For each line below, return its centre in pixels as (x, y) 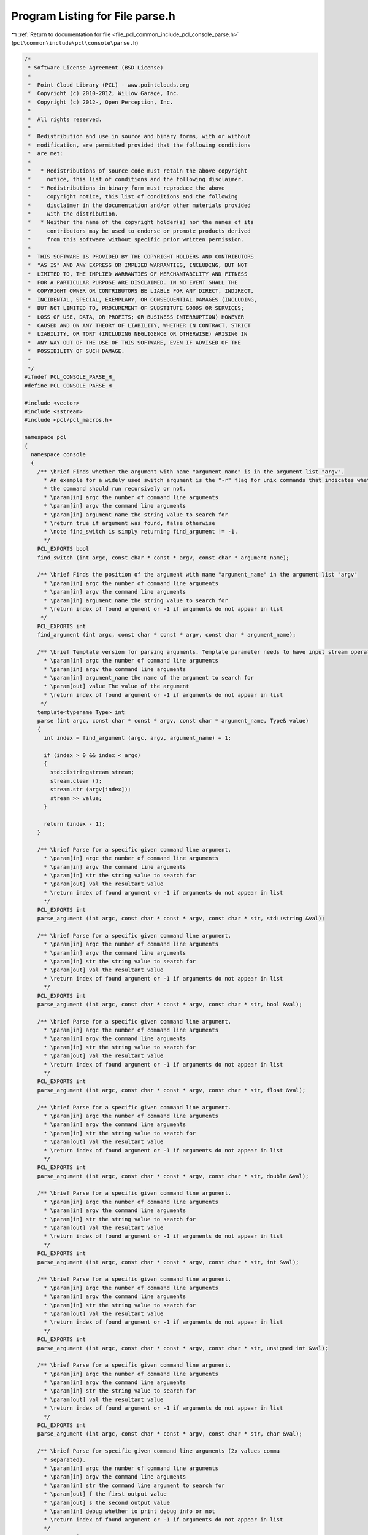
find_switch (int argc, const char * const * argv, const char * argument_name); (163, 558)
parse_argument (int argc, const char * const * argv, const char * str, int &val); (168, 1262)
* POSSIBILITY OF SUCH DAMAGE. (76, 351)
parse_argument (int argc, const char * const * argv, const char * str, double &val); (173, 1176)
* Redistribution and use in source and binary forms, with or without (139, 136)
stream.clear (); (76, 781)
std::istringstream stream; (92, 772)
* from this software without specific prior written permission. (136, 240)
